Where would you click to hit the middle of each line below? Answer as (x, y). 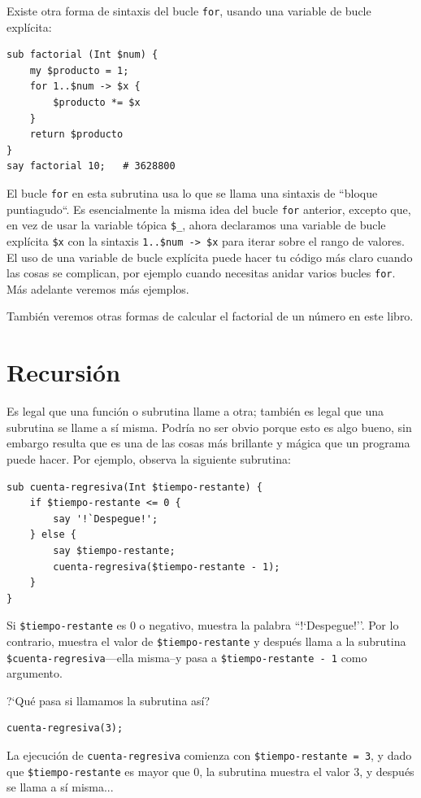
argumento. (35, 673)
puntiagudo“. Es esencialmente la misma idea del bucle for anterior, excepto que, (209, 209)
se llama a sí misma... (60, 787)
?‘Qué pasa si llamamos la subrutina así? (109, 700)
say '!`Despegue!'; (106, 519)
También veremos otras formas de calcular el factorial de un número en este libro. (210, 316)
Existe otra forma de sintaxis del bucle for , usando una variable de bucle (189, 11)
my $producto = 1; (79, 70)
